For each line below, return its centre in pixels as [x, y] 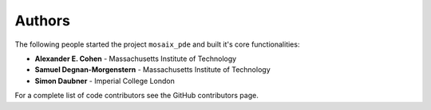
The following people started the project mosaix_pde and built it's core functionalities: [157, 44]
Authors [43, 21]
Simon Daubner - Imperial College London [105, 81]
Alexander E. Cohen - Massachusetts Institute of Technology [136, 59]
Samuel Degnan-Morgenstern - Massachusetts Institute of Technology [152, 70]
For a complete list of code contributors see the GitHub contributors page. [136, 96]
